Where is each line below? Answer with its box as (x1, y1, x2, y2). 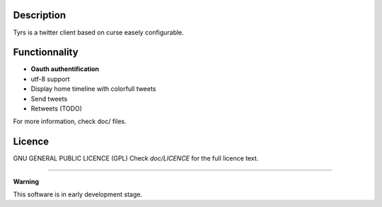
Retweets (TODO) (30, 104, 83, 113)
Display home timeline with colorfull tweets (30, 84, 156, 93)
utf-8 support (30, 75, 70, 83)
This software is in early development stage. (13, 190, 143, 199)
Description (13, 9, 66, 21)
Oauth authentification (30, 65, 99, 73)
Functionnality (13, 46, 79, 58)
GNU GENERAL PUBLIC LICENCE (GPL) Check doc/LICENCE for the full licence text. (13, 154, 259, 163)
